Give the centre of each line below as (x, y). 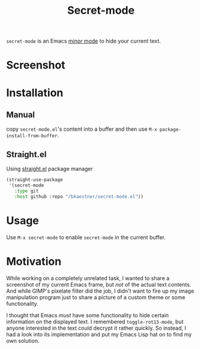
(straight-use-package (35, 180)
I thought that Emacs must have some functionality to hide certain (88, 315)
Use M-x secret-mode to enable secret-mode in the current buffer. (86, 237)
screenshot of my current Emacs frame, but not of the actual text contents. (99, 284)
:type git (26, 191)
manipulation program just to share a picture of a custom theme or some (96, 297)
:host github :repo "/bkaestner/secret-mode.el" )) (79, 196)
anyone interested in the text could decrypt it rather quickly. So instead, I (96, 328)
